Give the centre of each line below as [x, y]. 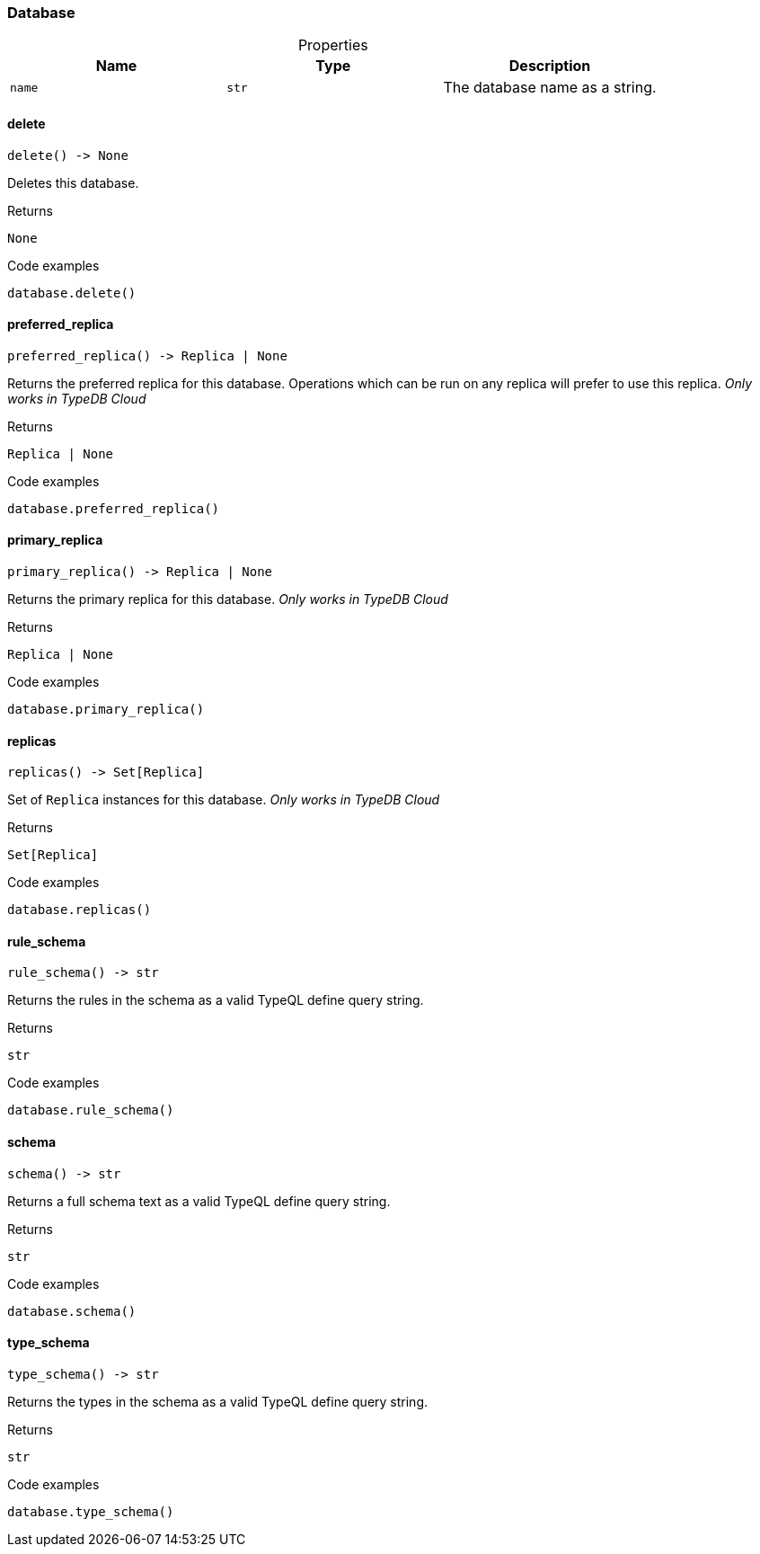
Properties [333, 45]
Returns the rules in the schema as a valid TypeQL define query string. [216, 1000]
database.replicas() [80, 910]
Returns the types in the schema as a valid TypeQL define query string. [218, 1401]
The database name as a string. [550, 88]
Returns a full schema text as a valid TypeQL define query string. [199, 1201]
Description [550, 66]
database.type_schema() [91, 1511]
